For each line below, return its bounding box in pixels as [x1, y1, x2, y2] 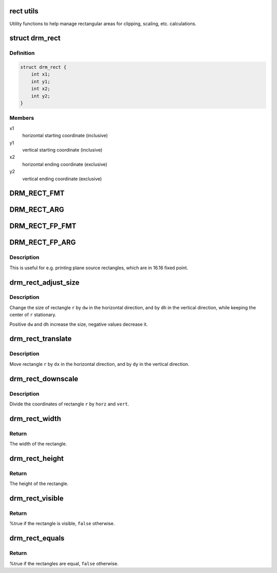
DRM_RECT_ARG [9, 206, 64, 214]
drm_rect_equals [9, 534, 65, 543]
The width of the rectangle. [9, 441, 67, 447]
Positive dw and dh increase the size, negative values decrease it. [9, 321, 148, 327]
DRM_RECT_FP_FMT [9, 221, 76, 231]
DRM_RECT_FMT [9, 189, 65, 198]
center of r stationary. [9, 311, 56, 318]
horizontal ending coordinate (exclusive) [22, 161, 108, 167]
